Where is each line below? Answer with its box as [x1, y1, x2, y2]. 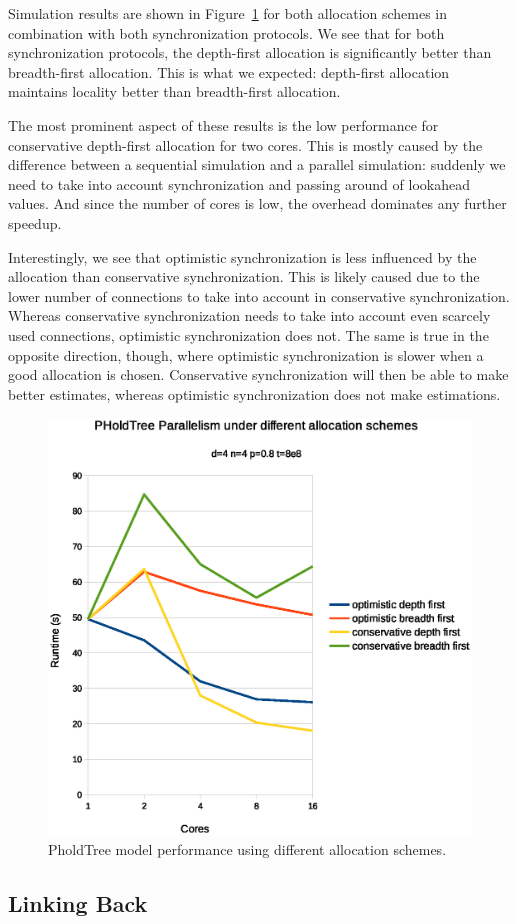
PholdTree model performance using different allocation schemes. [48, 838, 447, 859]
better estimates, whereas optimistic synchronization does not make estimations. [8, 383, 501, 404]
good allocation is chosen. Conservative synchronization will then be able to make [8, 364, 509, 385]
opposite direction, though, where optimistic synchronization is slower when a [8, 344, 484, 365]
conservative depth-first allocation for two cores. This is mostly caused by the [8, 134, 483, 155]
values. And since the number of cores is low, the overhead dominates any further [8, 193, 507, 214]
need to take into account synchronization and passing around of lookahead [8, 173, 470, 194]
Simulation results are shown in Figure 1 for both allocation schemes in [8, 3, 448, 23]
